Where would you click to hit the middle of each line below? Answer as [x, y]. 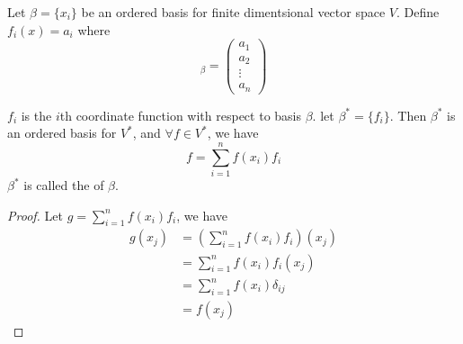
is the [36, 115]
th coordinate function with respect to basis [181, 115]
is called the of [64, 185]
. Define [418, 12]
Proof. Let [35, 215]
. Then [408, 115]
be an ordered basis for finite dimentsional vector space [233, 12]
